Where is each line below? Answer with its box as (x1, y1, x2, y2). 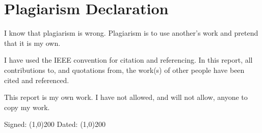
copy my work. (4, 101, 50, 112)
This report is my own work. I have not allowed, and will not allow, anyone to (4, 92, 248, 102)
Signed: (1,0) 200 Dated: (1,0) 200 (4, 119, 106, 129)
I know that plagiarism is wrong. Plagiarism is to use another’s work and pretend (4, 28, 258, 38)
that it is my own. (4, 37, 61, 48)
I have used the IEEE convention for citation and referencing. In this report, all (4, 55, 253, 65)
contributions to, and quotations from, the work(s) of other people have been (4, 64, 245, 75)
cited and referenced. (4, 74, 69, 85)
